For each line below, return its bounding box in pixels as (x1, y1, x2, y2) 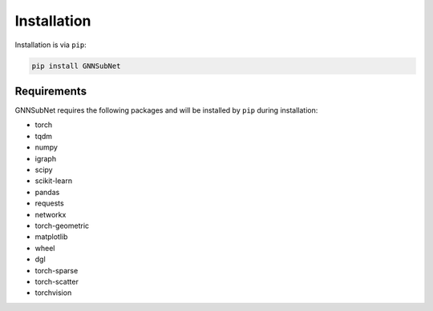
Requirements (14, 84, 87, 98)
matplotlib (34, 232, 68, 241)
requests (34, 198, 64, 208)
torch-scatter (34, 277, 79, 286)
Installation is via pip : (14, 40, 87, 50)
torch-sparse (34, 265, 79, 275)
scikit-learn (34, 176, 72, 185)
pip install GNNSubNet (31, 61, 121, 70)
